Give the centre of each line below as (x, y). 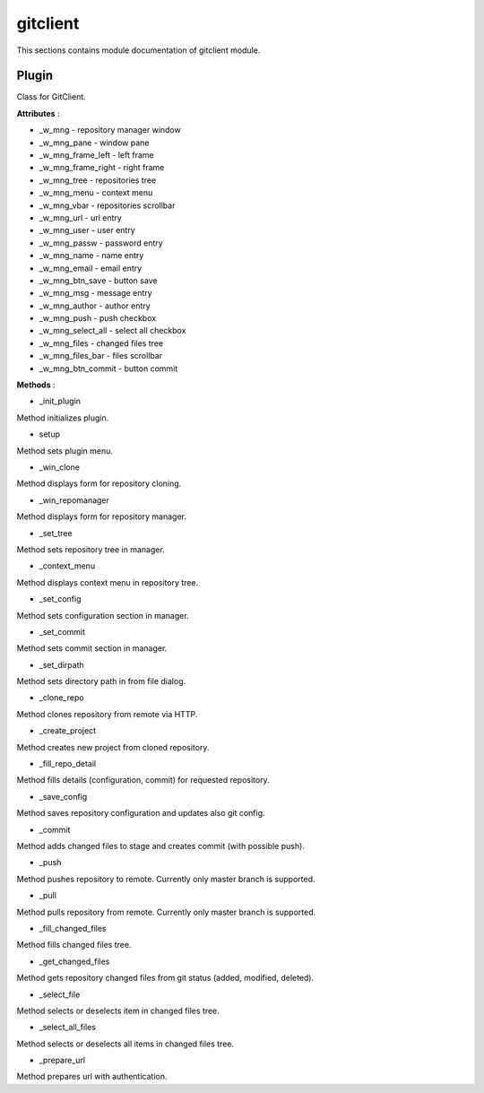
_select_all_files (67, 1028)
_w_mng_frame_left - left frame (96, 155)
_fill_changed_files (73, 928)
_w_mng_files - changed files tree (101, 343)
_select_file (60, 994)
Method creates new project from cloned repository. (113, 747)
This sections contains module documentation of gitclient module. (138, 50)
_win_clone (60, 467)
